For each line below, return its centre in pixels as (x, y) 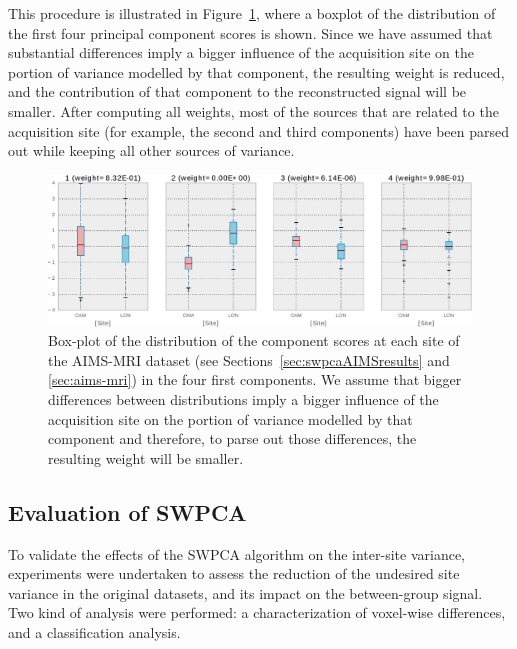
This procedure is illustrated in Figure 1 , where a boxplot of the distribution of (252, 13)
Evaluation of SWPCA (127, 511)
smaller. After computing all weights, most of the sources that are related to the (253, 110)
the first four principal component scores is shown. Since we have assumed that (250, 32)
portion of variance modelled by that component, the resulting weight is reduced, (256, 71)
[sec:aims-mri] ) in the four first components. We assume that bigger (255, 379)
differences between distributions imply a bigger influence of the (243, 399)
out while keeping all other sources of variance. (151, 150)
